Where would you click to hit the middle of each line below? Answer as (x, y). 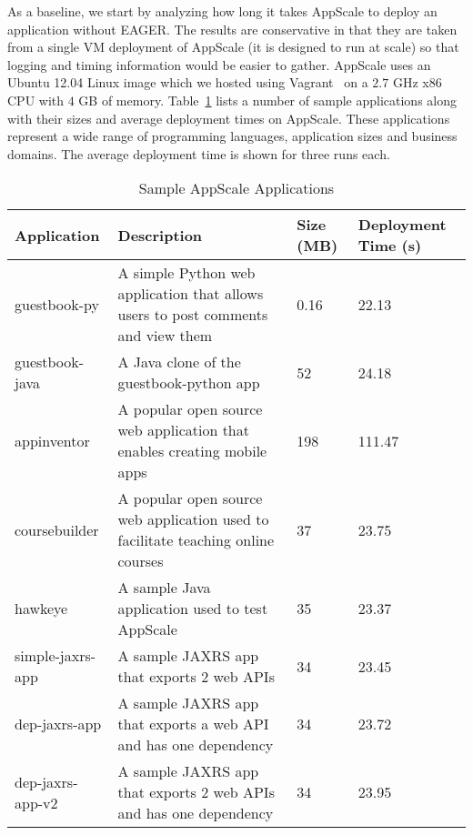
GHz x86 (417, 82)
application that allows (191, 294)
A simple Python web (186, 273)
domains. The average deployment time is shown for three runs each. (199, 153)
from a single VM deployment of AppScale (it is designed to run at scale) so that (233, 47)
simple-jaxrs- (55, 656)
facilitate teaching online (196, 540)
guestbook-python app (189, 383)
